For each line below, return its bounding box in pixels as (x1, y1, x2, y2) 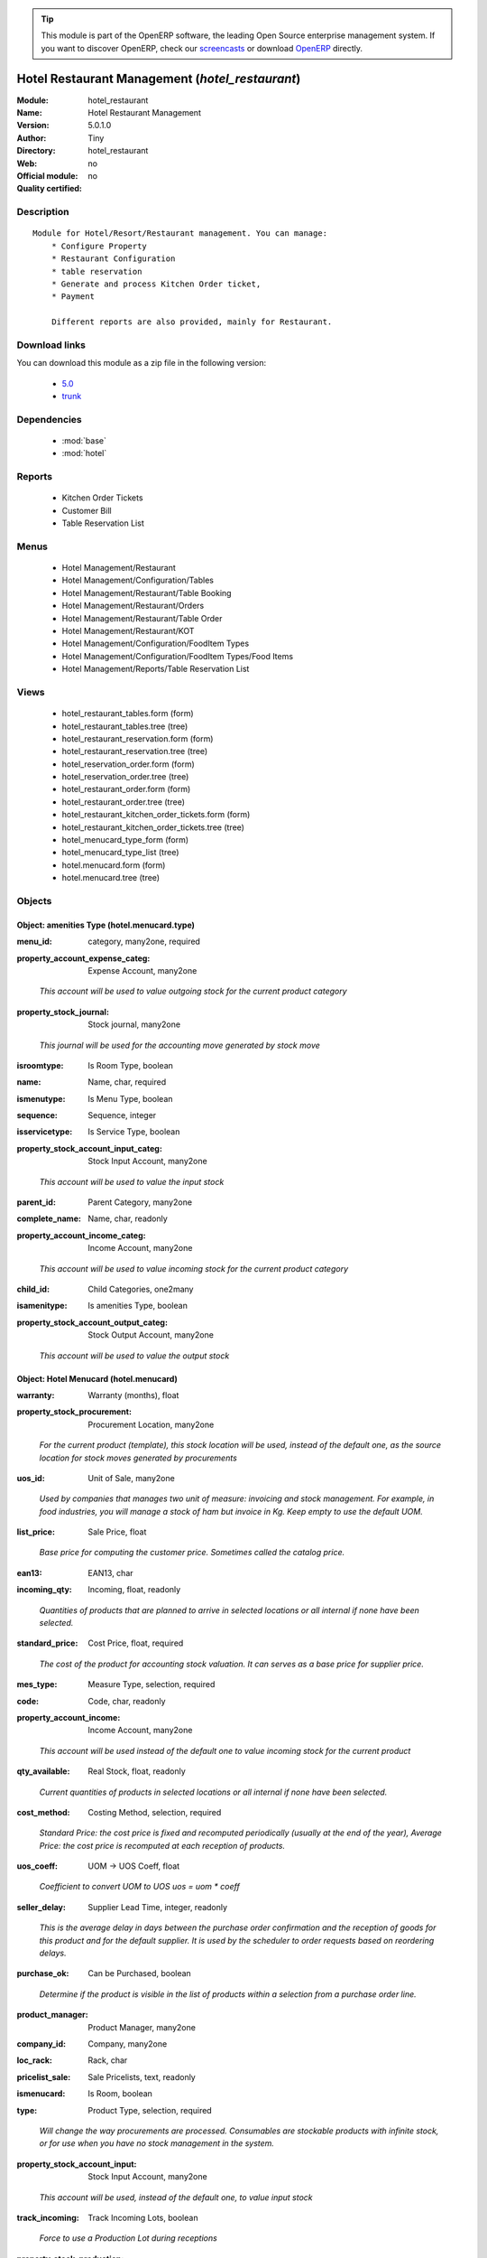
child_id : (16, 1283, 50, 1294)
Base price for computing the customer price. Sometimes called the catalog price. (39, 1547, 345, 1558)
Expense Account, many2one (87, 965, 198, 975)
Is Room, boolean (87, 2088, 153, 2099)
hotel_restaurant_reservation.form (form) (61, 732, 214, 744)
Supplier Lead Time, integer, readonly (87, 1901, 228, 1912)
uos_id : (16, 1472, 45, 1483)
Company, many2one (87, 2039, 168, 2049)
